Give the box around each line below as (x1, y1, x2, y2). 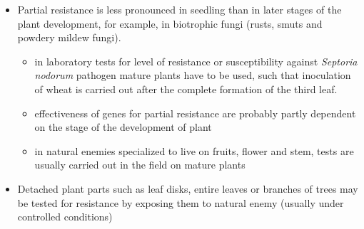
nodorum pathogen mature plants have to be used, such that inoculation (34, 68, 351, 82)
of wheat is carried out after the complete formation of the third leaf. (34, 81, 338, 96)
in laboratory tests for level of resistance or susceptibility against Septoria (34, 53, 358, 68)
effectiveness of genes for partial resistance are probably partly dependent (34, 105, 356, 120)
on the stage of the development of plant (34, 119, 212, 134)
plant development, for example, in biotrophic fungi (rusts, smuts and (17, 16, 323, 31)
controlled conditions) (17, 209, 113, 224)
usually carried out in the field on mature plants (34, 157, 246, 172)
